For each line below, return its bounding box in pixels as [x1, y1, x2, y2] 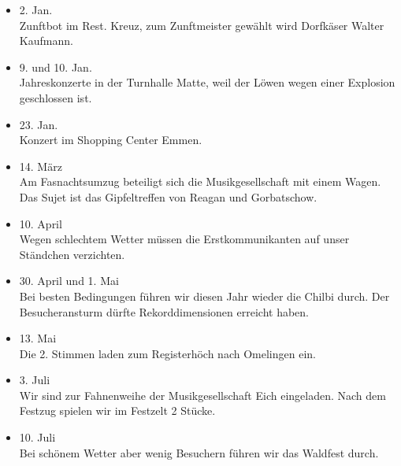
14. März [19, 157, 62, 174]
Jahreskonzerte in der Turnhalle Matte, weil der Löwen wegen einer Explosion [19, 74, 395, 91]
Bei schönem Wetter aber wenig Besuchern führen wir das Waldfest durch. [19, 444, 379, 460]
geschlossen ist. [19, 89, 92, 105]
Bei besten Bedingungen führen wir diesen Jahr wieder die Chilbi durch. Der [19, 287, 390, 304]
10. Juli [19, 429, 56, 446]
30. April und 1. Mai [19, 272, 119, 289]
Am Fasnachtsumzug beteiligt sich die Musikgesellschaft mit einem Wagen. [19, 173, 381, 190]
